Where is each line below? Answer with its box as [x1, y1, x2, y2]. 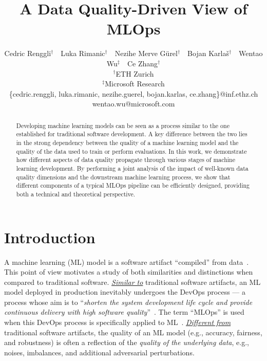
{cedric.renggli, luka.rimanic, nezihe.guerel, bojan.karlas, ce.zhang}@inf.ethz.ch [9, 88, 258, 99]
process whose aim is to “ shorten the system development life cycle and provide [4, 296, 253, 307]
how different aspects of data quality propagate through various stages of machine [16, 155, 236, 164]
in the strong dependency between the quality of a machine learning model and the [16, 138, 239, 147]
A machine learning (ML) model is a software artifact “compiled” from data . [4, 256, 249, 267]
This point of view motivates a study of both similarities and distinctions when [4, 266, 253, 277]
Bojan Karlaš [187, 48, 229, 59]
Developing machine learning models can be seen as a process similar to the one [16, 121, 230, 130]
